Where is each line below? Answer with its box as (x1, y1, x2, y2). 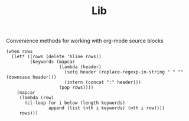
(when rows (6, 49, 33, 55)
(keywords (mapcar (30, 59, 76, 65)
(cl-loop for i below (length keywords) (24, 100, 126, 106)
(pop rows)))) (58, 85, 94, 90)
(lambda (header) (58, 64, 102, 70)
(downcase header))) (6, 75, 57, 80)
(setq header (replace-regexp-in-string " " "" (64, 69, 184, 75)
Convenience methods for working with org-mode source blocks (6, 37, 164, 45)
